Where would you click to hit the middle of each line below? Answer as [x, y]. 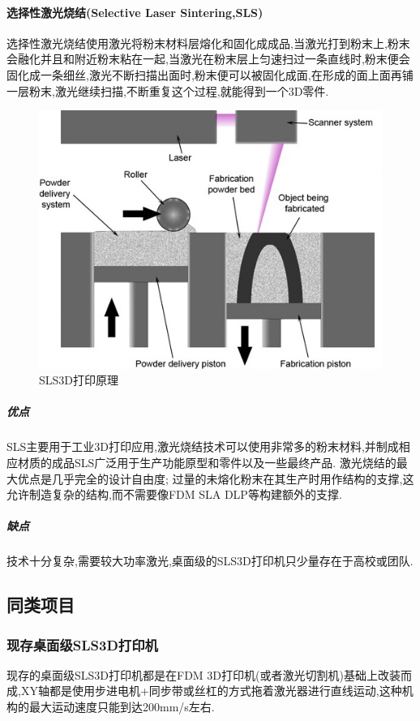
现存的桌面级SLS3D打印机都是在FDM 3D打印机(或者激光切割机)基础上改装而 [209, 674]
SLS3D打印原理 [79, 380]
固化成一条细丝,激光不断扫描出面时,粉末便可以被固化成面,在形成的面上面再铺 [210, 74]
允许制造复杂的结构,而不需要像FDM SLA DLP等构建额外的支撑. [174, 494]
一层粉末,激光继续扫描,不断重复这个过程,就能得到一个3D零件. [168, 90]
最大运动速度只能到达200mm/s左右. [122, 707]
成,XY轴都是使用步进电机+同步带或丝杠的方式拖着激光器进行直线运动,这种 [204, 691]
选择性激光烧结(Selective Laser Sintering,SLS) [135, 12]
